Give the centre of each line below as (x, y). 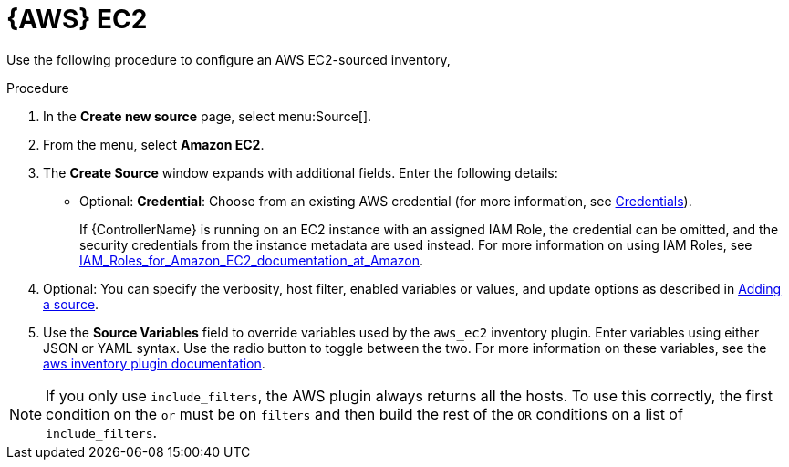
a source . (71, 304)
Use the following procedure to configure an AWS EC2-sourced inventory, (228, 59)
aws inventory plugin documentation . (154, 363)
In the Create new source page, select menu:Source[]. (208, 116)
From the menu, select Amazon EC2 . (154, 144)
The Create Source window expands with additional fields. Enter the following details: (301, 172)
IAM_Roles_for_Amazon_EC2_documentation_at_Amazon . (251, 260)
